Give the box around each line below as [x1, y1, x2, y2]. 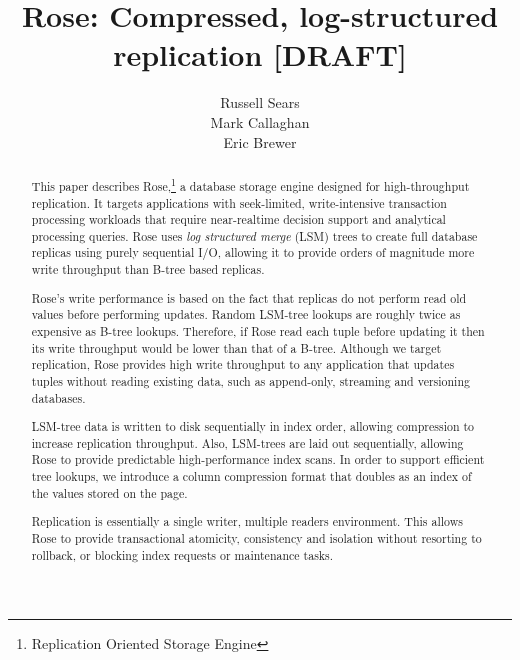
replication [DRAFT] [113, 34, 407, 75]
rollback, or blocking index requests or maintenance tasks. [31, 546, 334, 563]
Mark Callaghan [210, 111, 310, 132]
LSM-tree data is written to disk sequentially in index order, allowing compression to [31, 418, 475, 435]
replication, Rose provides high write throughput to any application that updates [31, 356, 455, 373]
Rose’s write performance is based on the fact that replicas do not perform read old [31, 289, 467, 306]
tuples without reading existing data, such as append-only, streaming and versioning [31, 372, 470, 389]
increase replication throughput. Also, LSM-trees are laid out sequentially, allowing [31, 434, 464, 451]
